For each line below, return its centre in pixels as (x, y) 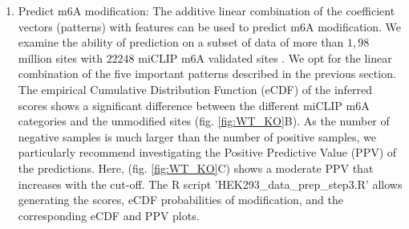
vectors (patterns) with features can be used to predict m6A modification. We (210, 26)
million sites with (60, 57)
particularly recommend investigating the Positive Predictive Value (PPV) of (207, 152)
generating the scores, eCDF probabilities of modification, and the (180, 200)
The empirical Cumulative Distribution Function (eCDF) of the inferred (195, 89)
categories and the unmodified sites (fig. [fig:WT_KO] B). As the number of (204, 121)
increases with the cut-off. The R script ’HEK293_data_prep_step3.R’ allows (210, 184)
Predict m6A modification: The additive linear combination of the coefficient (207, 10)
